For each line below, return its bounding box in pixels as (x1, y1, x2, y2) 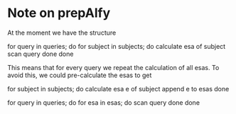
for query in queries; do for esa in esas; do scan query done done (7, 98, 200, 107)
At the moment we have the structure (7, 28, 117, 37)
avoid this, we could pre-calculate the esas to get (7, 71, 152, 79)
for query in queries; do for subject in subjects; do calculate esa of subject (7, 42, 226, 50)
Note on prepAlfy (7, 5, 111, 21)
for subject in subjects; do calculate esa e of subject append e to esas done (7, 84, 230, 93)
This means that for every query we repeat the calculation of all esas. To (7, 63, 220, 72)
